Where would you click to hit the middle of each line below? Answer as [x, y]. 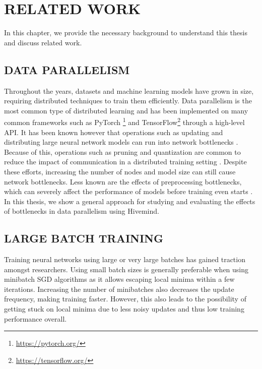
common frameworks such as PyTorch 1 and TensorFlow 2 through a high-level [124, 121]
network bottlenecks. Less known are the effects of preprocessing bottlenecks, [123, 181]
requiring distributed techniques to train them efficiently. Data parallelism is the [128, 101]
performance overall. [36, 318]
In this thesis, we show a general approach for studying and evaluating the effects [130, 201]
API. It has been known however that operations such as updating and [114, 132]
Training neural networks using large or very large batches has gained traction [125, 259]
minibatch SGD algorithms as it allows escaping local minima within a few [119, 279]
